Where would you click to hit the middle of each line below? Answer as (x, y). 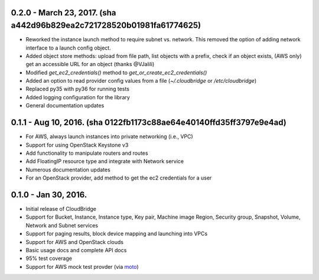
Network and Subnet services (62, 225)
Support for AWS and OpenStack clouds (75, 242)
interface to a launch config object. (69, 48)
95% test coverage (49, 258)
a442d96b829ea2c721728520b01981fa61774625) (106, 26)
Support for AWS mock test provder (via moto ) (82, 266)
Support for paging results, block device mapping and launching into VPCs (117, 234)
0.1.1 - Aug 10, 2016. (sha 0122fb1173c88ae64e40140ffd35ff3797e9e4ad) (149, 123)
